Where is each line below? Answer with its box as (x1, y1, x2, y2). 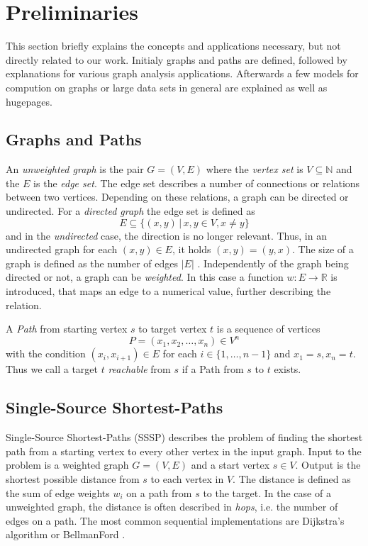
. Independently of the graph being (197, 255, 349, 270)
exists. (274, 362, 301, 377)
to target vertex (138, 321, 207, 336)
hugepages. (6, 94, 52, 108)
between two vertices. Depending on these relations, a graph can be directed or (6, 189, 349, 204)
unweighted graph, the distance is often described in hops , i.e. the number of (6, 499, 338, 514)
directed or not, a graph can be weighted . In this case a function (6, 269, 284, 284)
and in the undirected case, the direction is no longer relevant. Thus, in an (6, 228, 327, 243)
